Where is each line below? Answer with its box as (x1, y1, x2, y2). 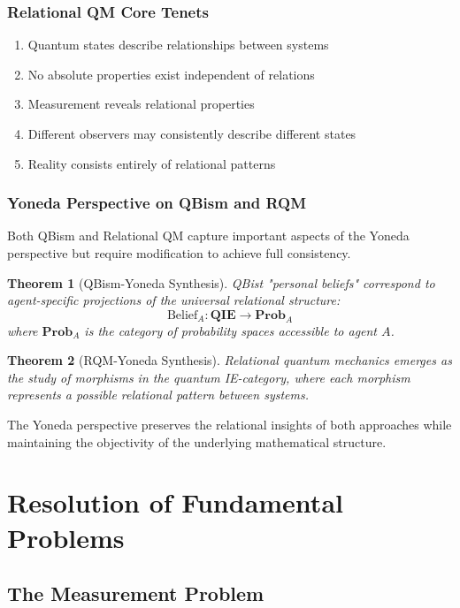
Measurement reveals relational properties (27, 95, 255, 113)
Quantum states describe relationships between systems (27, 35, 329, 54)
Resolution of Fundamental (7, 484, 343, 521)
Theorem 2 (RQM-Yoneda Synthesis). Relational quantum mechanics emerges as (7, 351, 452, 369)
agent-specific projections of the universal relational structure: (7, 291, 341, 309)
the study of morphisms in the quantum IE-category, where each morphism (7, 368, 410, 386)
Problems (7, 519, 125, 555)
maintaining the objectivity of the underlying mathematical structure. (7, 432, 387, 451)
